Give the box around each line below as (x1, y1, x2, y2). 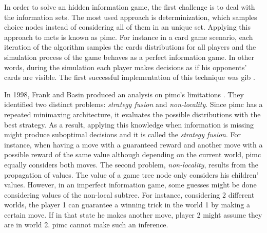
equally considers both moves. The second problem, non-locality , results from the (4, 159, 259, 170)
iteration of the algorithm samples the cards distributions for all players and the (4, 41, 256, 52)
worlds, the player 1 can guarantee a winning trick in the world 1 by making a (4, 199, 250, 210)
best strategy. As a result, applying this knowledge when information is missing (4, 119, 254, 130)
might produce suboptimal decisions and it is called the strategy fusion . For (4, 129, 241, 140)
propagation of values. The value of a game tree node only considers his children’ (4, 169, 259, 180)
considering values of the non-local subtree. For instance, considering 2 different (4, 189, 255, 200)
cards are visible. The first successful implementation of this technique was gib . (4, 72, 255, 82)
